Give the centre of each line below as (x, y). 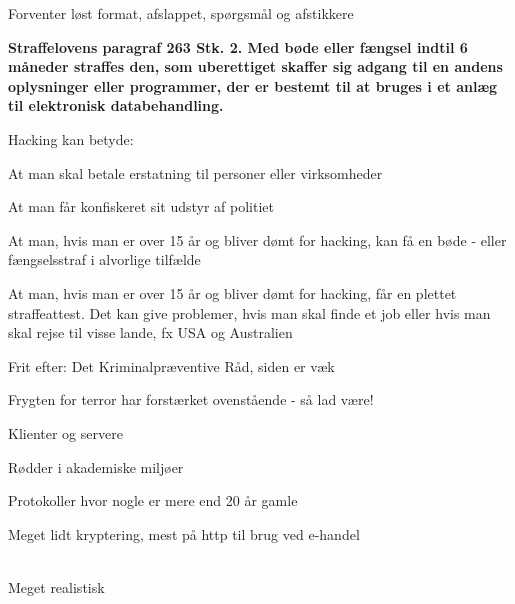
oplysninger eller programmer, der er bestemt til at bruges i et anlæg (253, 85)
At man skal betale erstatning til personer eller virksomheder (195, 172)
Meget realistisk (56, 586)
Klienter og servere (65, 432)
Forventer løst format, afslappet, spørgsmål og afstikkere (181, 13)
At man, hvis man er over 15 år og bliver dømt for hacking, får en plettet (232, 292)
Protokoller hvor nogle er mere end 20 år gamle (153, 500)
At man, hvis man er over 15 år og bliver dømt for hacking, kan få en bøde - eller (257, 239)
